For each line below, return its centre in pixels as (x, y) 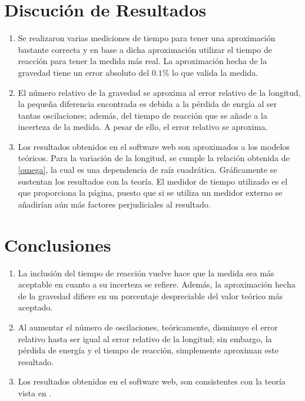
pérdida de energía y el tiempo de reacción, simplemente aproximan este (148, 350)
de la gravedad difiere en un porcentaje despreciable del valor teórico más (150, 295)
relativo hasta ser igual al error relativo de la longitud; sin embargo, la (145, 338)
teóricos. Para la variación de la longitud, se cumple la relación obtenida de (154, 158)
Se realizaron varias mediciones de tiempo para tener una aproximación (147, 38)
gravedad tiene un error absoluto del (84, 72)
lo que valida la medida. (215, 72)
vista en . (35, 392)
